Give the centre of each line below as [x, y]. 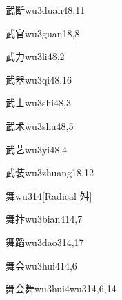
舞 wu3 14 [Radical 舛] [49, 195]
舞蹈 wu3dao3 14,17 [45, 242]
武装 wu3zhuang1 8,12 [50, 172]
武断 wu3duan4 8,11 [45, 10]
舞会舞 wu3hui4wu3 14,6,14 [61, 289]
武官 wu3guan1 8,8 [43, 33]
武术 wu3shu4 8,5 [40, 125]
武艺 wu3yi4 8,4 [37, 149]
